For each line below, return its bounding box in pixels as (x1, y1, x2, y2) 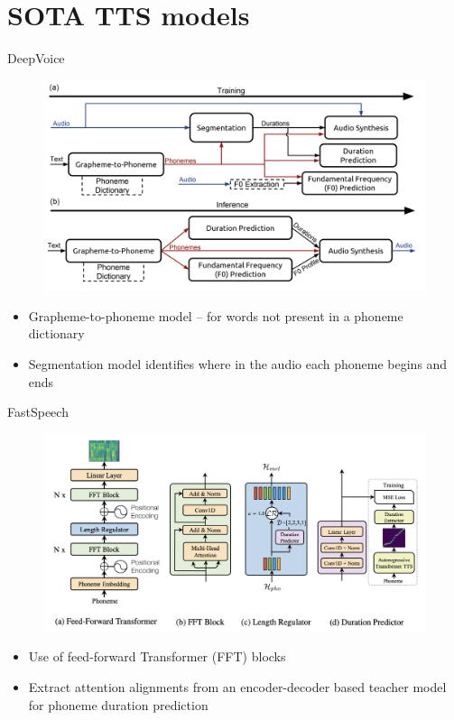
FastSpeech (7, 402, 69, 421)
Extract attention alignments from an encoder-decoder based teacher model (28, 678, 447, 697)
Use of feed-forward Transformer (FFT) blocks (28, 647, 286, 666)
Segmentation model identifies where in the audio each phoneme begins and (28, 355, 448, 374)
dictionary (28, 324, 85, 343)
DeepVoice (7, 49, 65, 68)
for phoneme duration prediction (28, 695, 208, 714)
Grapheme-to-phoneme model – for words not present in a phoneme (28, 306, 403, 325)
